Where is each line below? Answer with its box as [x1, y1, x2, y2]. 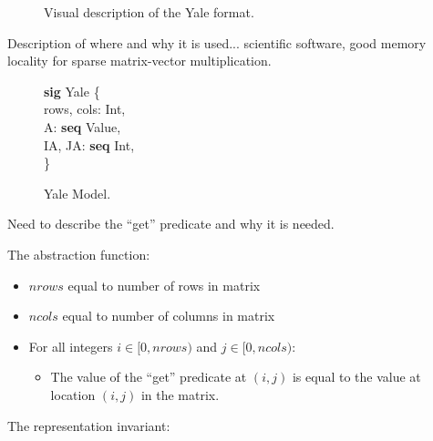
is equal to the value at [292, 367, 421, 386]
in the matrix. [140, 385, 220, 404]
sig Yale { [44, 81, 100, 100]
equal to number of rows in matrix [67, 275, 261, 294]
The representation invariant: [7, 415, 170, 435]
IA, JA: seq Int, [44, 135, 135, 154]
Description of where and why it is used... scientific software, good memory [7, 33, 427, 52]
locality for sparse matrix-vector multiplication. [7, 51, 272, 70]
